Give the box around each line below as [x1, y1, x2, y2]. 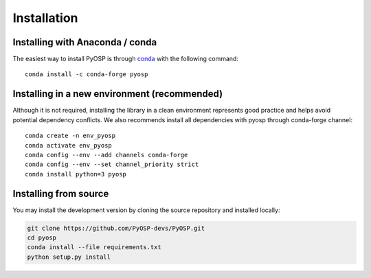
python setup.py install [27, 253, 111, 261]
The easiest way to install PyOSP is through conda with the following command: [12, 55, 238, 63]
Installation [12, 10, 78, 25]
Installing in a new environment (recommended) [12, 88, 223, 100]
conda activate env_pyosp [25, 141, 113, 149]
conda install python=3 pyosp [25, 170, 127, 178]
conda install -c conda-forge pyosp [25, 71, 148, 78]
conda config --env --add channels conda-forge [25, 151, 188, 159]
